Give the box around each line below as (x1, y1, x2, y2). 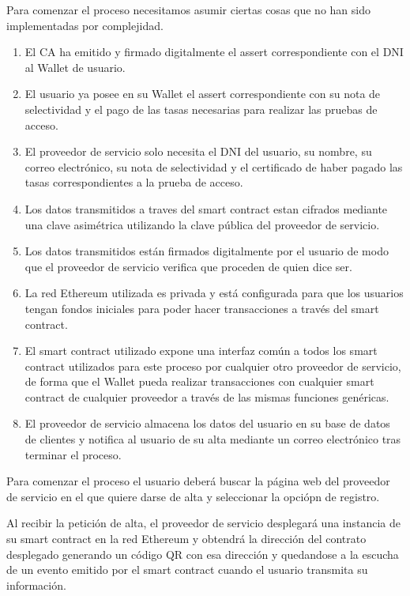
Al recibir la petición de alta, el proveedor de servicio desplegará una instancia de (6, 515, 401, 531)
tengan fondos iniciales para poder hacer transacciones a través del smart (24, 300, 379, 316)
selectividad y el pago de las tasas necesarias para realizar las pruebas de (24, 100, 378, 117)
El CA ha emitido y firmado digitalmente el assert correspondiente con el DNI (24, 43, 404, 60)
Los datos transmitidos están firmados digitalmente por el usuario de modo (24, 243, 389, 259)
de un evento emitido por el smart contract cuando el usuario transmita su (6, 561, 368, 578)
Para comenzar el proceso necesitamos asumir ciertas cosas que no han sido (6, 2, 371, 17)
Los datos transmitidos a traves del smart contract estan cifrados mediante (24, 200, 388, 217)
